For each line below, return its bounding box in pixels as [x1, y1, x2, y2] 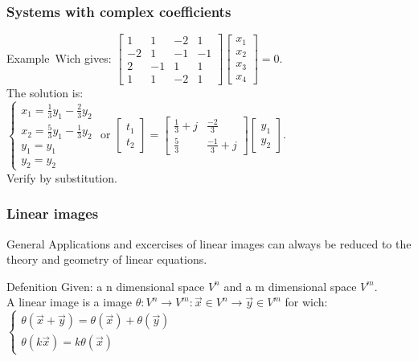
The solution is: [6, 84, 84, 101]
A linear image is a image [6, 293, 133, 310]
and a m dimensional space [223, 277, 357, 294]
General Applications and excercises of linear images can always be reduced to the [6, 235, 412, 252]
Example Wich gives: [6, 49, 112, 66]
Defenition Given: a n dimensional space [6, 277, 205, 294]
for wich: [285, 293, 328, 310]
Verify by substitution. [6, 169, 117, 186]
